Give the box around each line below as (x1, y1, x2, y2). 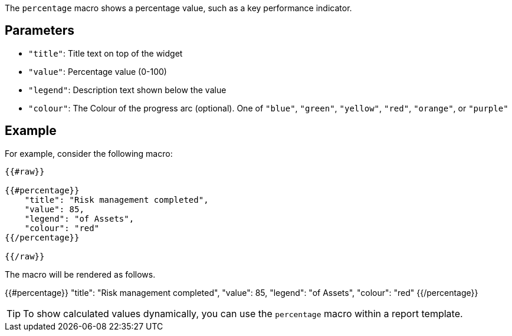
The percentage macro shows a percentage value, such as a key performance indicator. (5, 3, 352, 13)
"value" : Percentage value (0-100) (28, 66, 167, 77)
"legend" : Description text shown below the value (28, 84, 227, 95)
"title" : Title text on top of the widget (28, 48, 183, 58)
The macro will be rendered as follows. (5, 269, 156, 279)
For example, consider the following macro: (5, 148, 173, 159)
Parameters (5, 23, 74, 38)
